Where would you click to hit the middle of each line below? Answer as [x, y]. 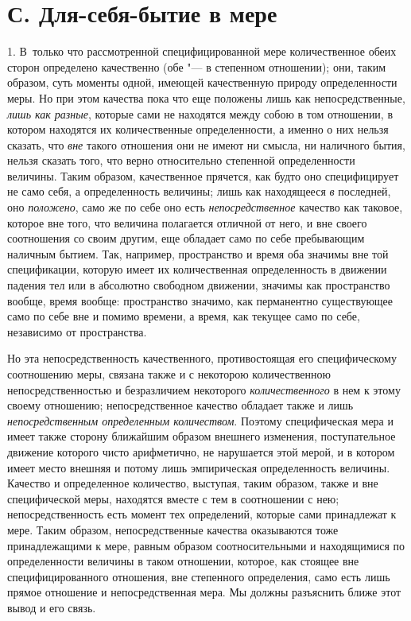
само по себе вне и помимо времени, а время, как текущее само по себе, [184, 316]
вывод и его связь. [52, 607]
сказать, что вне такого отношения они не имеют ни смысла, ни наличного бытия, [206, 144]
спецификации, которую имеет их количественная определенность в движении [197, 269]
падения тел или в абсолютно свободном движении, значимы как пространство [199, 285]
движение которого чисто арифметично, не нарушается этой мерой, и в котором [201, 451]
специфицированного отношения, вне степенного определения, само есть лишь [199, 576]
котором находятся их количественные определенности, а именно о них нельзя [198, 129]
